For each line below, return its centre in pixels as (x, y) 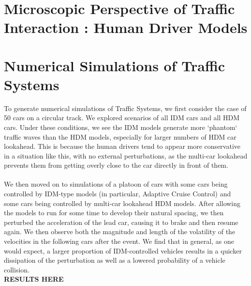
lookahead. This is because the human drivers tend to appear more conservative (122, 146)
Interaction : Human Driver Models (126, 27)
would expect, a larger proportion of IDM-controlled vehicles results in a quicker (123, 250)
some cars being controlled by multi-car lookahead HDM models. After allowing (122, 203)
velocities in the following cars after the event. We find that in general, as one (119, 241)
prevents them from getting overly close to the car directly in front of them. (116, 165)
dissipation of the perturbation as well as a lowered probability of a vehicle (115, 260)
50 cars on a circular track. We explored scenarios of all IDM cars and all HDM (122, 118)
